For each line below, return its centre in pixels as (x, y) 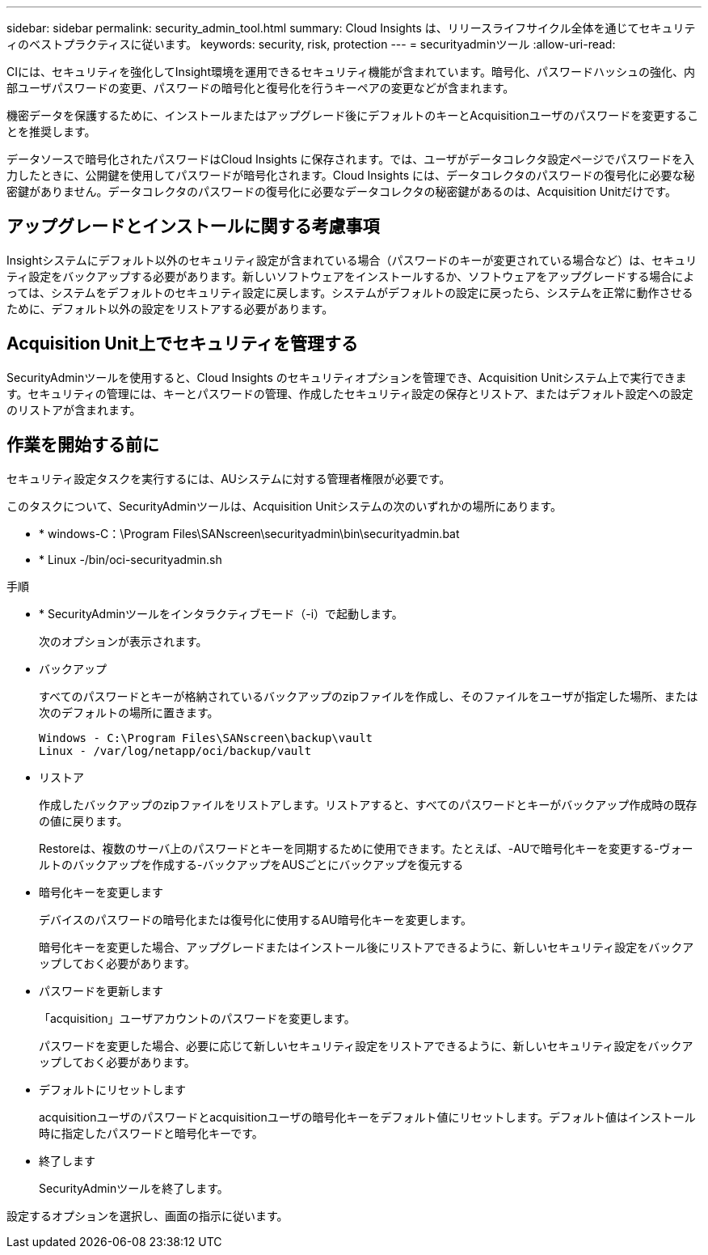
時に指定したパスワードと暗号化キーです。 (151, 1133)
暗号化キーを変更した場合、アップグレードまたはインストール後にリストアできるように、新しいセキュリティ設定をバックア (367, 947)
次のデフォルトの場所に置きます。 (129, 712)
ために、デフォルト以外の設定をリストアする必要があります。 (170, 308)
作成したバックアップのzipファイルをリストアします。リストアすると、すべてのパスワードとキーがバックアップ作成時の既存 (368, 804)
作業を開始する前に (83, 445)
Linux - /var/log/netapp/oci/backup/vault (175, 750)
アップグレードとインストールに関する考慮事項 (193, 227)
